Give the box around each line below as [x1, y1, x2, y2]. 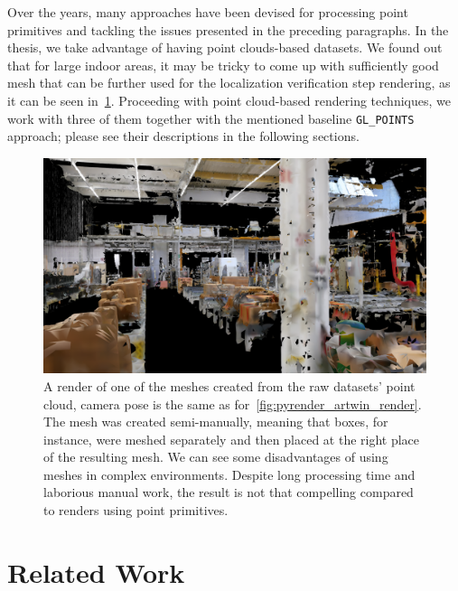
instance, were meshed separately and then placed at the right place [43, 429, 420, 448]
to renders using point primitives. [43, 501, 229, 520]
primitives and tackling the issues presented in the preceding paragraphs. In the [7, 20, 449, 39]
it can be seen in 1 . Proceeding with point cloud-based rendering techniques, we [7, 90, 451, 109]
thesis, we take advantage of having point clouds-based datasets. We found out [7, 38, 443, 57]
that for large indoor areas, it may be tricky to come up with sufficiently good [7, 55, 439, 74]
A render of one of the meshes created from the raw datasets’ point [43, 376, 416, 395]
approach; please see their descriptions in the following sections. [7, 127, 360, 145]
